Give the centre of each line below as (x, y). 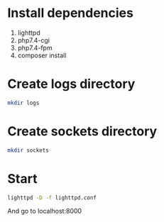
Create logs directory (71, 84)
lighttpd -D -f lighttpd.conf (52, 198)
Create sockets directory (82, 131)
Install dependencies (70, 13)
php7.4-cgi (33, 40)
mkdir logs (23, 103)
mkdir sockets (28, 150)
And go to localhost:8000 (45, 211)
